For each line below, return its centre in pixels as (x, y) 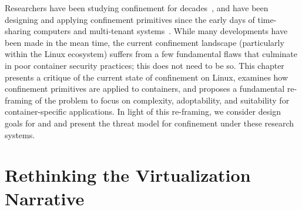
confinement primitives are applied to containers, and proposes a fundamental (145, 89)
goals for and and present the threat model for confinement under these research (150, 123)
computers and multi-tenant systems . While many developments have (161, 31)
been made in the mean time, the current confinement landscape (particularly (145, 42)
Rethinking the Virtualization (128, 175)
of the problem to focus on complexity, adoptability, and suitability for (162, 100)
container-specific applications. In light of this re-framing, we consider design (143, 111)
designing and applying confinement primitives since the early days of (130, 19)
